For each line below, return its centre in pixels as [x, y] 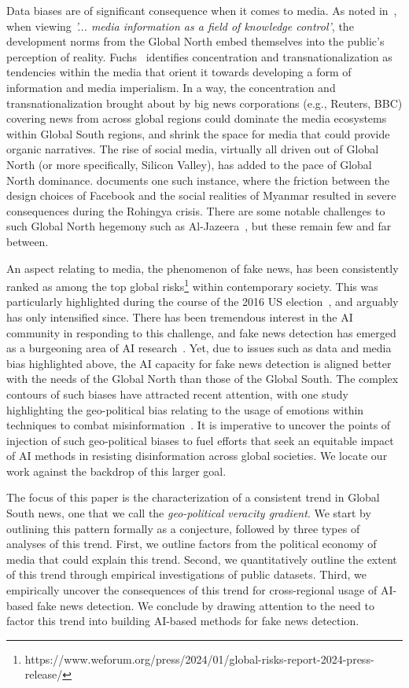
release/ [44, 674]
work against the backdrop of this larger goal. [116, 471]
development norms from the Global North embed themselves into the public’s [195, 41]
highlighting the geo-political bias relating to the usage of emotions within [185, 409]
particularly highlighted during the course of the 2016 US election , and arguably [203, 302]
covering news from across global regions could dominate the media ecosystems [197, 118]
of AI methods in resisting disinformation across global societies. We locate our [197, 456]
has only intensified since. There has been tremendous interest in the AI [180, 316]
